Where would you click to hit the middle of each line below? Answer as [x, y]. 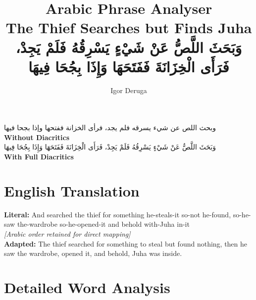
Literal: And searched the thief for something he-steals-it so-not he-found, [118, 214]
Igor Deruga [129, 90]
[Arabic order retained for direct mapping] [67, 233]
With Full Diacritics [39, 157]
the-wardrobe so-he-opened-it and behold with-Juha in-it [103, 224]
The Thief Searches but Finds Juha [129, 27]
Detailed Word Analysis [87, 287]
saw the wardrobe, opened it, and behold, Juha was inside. [93, 253]
